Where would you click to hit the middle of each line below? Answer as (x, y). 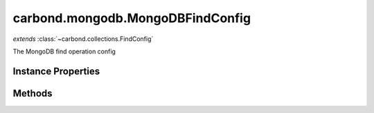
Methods (33, 93)
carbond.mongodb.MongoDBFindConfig (132, 18)
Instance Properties (56, 71)
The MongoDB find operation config (64, 51)
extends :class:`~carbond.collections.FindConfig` (83, 39)
